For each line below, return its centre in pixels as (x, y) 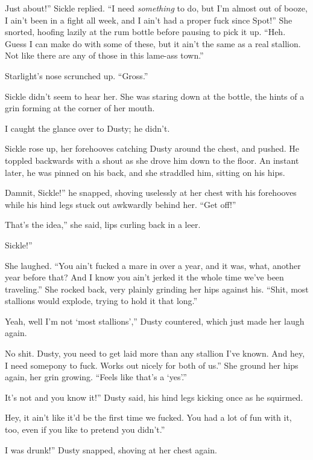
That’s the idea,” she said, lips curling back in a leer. (103, 225)
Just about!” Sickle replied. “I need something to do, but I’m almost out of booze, (156, 8)
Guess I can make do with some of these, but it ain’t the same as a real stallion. (153, 43)
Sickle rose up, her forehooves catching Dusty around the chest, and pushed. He (152, 148)
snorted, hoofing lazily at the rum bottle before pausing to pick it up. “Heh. (145, 32)
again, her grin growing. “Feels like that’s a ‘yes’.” (96, 377)
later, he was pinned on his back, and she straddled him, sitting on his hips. (145, 172)
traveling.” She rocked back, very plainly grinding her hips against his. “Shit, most (157, 289)
